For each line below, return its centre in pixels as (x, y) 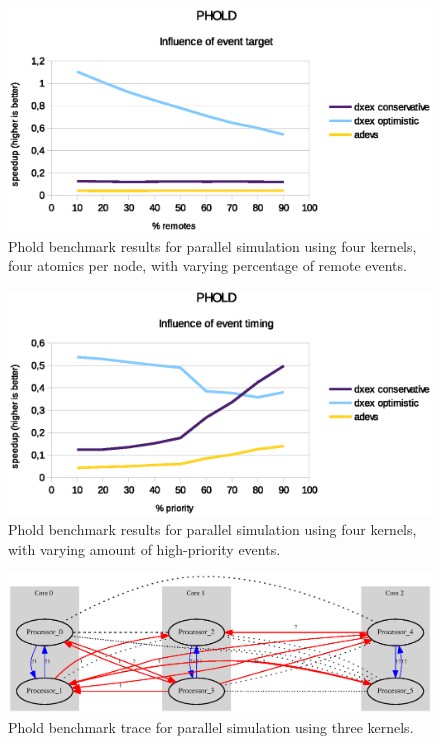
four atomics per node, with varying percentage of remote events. (207, 265)
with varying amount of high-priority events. (144, 549)
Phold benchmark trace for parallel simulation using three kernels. (211, 726)
